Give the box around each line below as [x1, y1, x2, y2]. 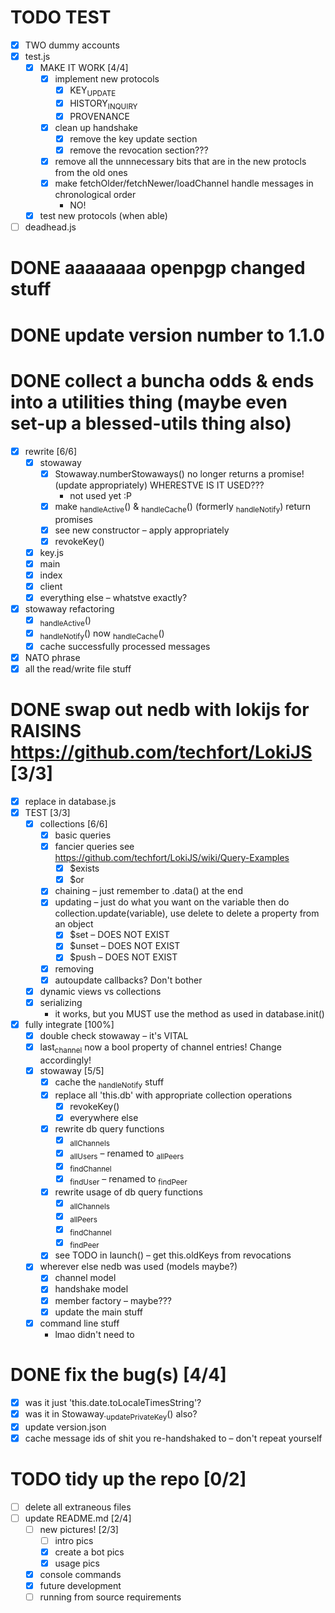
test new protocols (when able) [39, 210, 168, 222]
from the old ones [54, 167, 128, 179]
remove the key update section [69, 132, 198, 145]
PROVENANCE [69, 110, 130, 122]
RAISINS [10, 720, 82, 743]
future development [39, 1580, 122, 1591]
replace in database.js [24, 795, 117, 807]
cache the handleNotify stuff [54, 1076, 165, 1090]
